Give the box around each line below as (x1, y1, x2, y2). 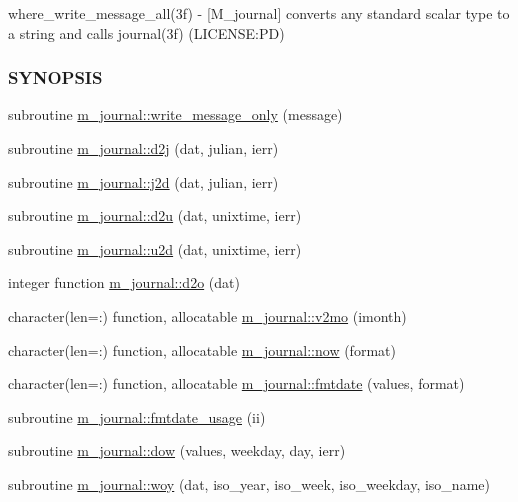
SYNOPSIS (8, 65, 103, 90)
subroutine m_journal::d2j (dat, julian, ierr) (8, 138, 279, 158)
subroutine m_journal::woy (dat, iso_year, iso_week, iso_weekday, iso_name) (8, 473, 490, 494)
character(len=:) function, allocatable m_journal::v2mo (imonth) (8, 305, 407, 326)
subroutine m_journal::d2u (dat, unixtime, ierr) (8, 205, 302, 226)
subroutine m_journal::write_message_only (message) (8, 104, 343, 125)
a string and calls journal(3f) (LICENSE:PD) (8, 22, 285, 43)
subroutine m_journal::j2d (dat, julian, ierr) (8, 171, 279, 192)
